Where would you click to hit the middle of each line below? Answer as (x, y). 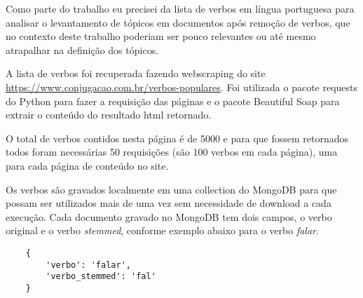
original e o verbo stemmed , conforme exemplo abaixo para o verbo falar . (162, 230)
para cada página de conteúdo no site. (87, 165)
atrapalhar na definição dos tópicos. (82, 49)
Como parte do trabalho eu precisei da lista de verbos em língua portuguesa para (180, 8)
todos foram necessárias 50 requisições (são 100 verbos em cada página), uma (172, 152)
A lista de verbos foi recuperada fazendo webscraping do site (136, 73)
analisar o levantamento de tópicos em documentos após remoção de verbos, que (178, 22)
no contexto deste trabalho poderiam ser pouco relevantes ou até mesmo (161, 36)
